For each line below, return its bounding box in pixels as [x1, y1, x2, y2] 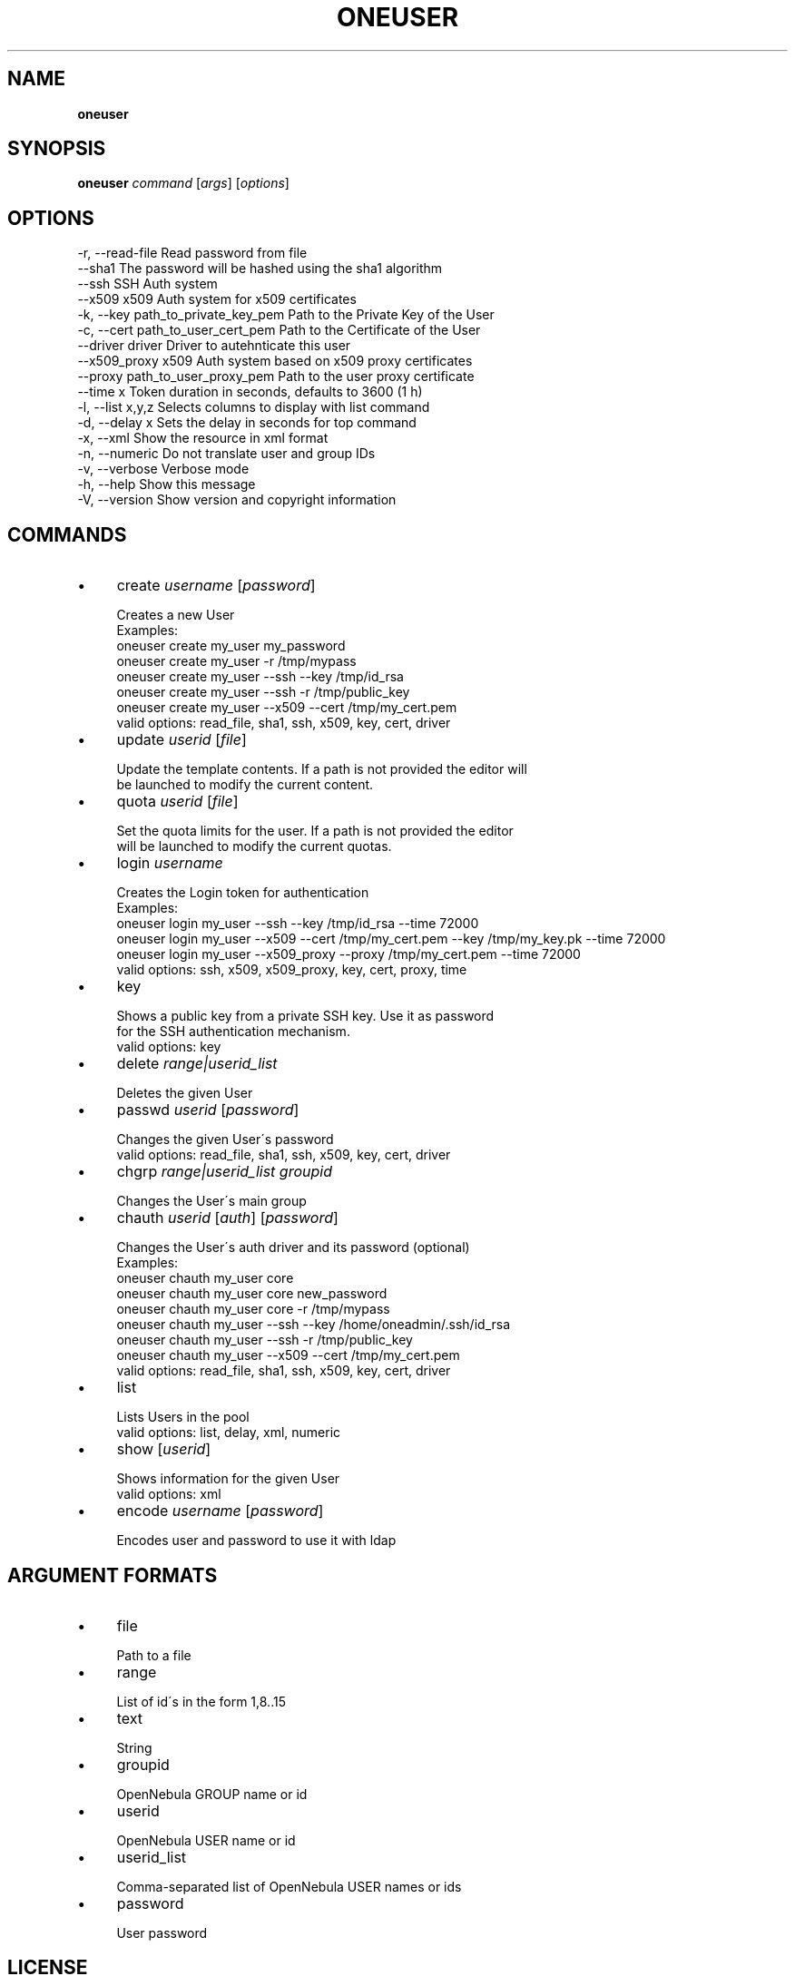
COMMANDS [7, 523, 127, 546]
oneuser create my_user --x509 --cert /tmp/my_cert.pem [116, 699, 457, 716]
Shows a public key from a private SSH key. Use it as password [116, 1008, 495, 1024]
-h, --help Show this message [77, 476, 256, 493]
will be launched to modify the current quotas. [116, 838, 392, 855]
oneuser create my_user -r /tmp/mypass [116, 653, 357, 670]
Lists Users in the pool [116, 1409, 250, 1425]
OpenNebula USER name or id [116, 1832, 296, 1848]
